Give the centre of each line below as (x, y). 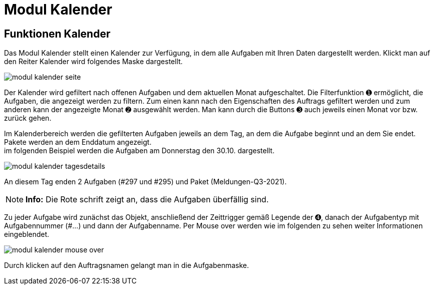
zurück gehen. (28, 118)
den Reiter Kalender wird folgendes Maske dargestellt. (93, 62)
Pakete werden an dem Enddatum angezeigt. (78, 142)
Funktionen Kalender (57, 34)
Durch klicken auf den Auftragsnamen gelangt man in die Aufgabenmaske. (126, 265)
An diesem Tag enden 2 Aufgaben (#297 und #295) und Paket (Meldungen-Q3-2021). (145, 182)
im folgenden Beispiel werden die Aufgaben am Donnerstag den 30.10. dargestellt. (139, 151)
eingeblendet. (27, 234)
